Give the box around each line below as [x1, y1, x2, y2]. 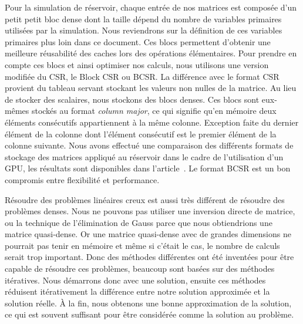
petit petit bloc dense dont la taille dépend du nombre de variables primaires [5, 12, 282, 25]
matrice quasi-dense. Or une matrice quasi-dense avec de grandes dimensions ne [5, 228, 291, 240]
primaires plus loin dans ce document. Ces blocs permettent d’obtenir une [5, 35, 271, 48]
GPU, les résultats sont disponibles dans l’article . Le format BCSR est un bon [5, 162, 291, 174]
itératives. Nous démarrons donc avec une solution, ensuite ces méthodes [5, 274, 266, 286]
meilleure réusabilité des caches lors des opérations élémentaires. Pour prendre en [5, 47, 297, 59]
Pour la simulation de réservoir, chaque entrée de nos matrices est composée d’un [5, 1, 297, 13]
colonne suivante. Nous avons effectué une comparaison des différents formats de [5, 139, 294, 151]
